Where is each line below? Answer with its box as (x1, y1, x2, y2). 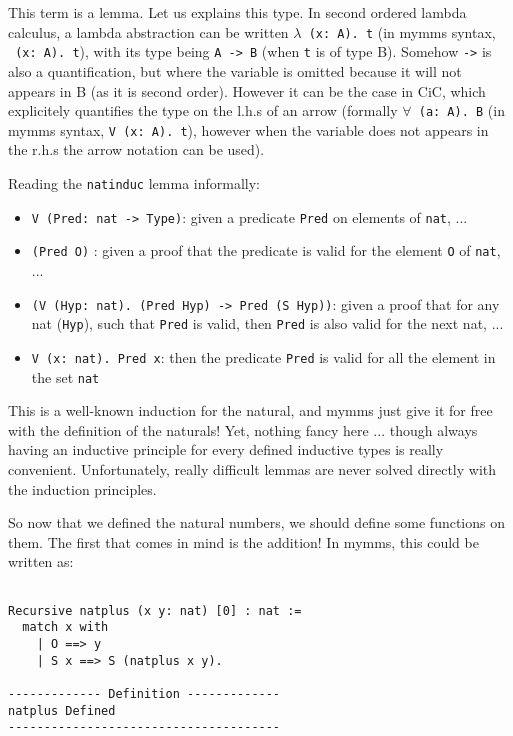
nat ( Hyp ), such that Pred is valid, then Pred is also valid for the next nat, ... (31, 313, 504, 334)
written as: (8, 551, 74, 572)
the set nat (31, 366, 100, 387)
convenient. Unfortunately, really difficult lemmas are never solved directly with (8, 458, 497, 479)
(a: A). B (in (418, 100, 505, 121)
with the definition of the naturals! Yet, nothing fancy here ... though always (8, 419, 478, 440)
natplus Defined (8, 703, 116, 718)
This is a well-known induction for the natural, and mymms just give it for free (8, 400, 493, 421)
